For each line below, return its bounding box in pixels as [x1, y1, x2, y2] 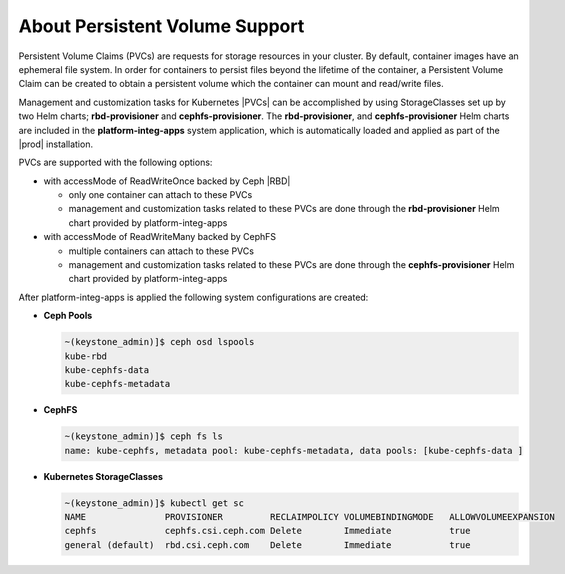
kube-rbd [64, 350, 108, 362]
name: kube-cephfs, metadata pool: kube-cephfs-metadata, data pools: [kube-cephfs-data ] [64, 445, 524, 456]
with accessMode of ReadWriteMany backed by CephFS [43, 231, 277, 243]
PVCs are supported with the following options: [18, 156, 213, 169]
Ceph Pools [43, 310, 93, 322]
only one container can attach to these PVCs [68, 189, 253, 201]
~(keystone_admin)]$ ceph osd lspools [64, 336, 255, 348]
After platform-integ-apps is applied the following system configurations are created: [18, 291, 369, 303]
